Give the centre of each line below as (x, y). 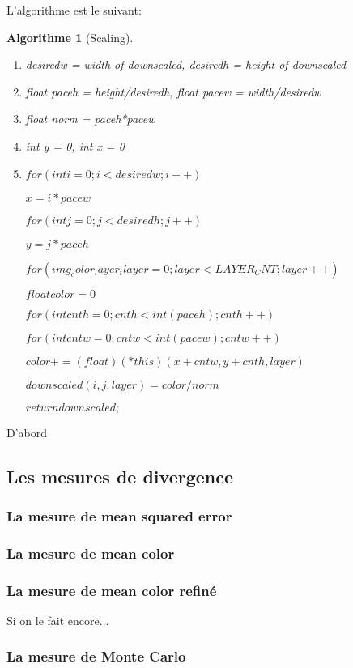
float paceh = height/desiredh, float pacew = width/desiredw (173, 91)
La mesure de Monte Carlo (96, 656)
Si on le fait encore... (58, 620)
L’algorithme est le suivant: (74, 10)
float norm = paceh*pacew (90, 119)
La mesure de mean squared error (119, 515)
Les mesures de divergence (120, 476)
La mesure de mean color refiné (112, 590)
